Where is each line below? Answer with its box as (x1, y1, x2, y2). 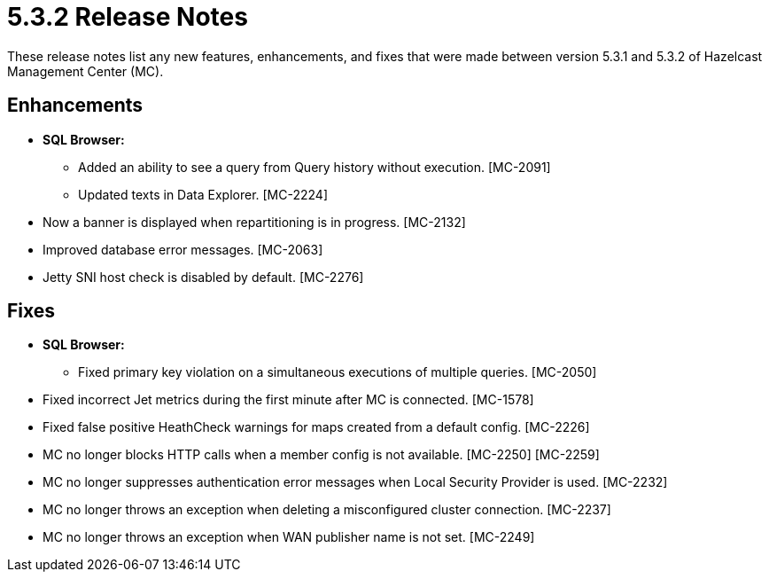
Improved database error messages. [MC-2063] (43, 241, 323, 257)
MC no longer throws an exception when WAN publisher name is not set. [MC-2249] (43, 529, 535, 545)
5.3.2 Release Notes (7, 2, 248, 32)
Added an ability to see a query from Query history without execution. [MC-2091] (78, 159, 551, 175)
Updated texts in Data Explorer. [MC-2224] (78, 186, 329, 202)
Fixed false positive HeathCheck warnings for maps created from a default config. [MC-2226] (43, 419, 590, 435)
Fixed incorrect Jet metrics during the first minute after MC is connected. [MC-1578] (43, 392, 534, 408)
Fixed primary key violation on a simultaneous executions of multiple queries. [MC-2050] (78, 364, 597, 380)
